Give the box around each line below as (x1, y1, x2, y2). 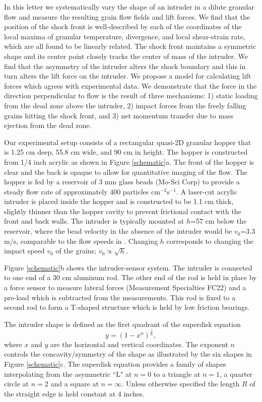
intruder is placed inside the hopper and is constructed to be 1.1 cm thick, (4, 196, 234, 207)
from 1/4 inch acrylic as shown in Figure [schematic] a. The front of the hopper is (4, 156, 254, 167)
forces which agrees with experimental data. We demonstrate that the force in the (4, 80, 257, 91)
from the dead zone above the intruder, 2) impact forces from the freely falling (4, 100, 246, 110)
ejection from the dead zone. (4, 120, 92, 130)
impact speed (4, 245, 45, 256)
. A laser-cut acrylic (176, 186, 237, 196)
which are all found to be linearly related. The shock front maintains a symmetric (4, 41, 256, 51)
